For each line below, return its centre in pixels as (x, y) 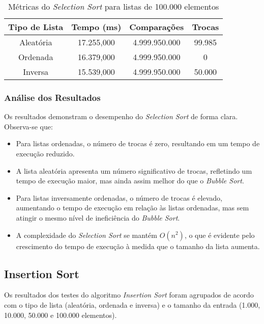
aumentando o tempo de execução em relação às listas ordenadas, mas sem (133, 208)
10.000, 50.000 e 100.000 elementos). (61, 315)
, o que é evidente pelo (219, 235)
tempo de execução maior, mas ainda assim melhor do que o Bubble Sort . (130, 181)
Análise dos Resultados (52, 97)
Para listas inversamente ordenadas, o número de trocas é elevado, (119, 197)
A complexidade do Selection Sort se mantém (86, 235)
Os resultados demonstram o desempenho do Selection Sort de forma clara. (121, 116)
